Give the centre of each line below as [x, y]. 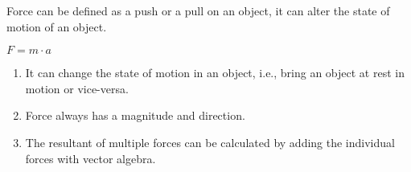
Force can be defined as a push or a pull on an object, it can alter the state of [198, 10]
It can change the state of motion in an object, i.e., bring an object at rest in [215, 73]
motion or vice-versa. [77, 88]
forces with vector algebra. [90, 158]
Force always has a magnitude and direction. [135, 115]
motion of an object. [57, 26]
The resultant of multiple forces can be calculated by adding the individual [210, 142]
